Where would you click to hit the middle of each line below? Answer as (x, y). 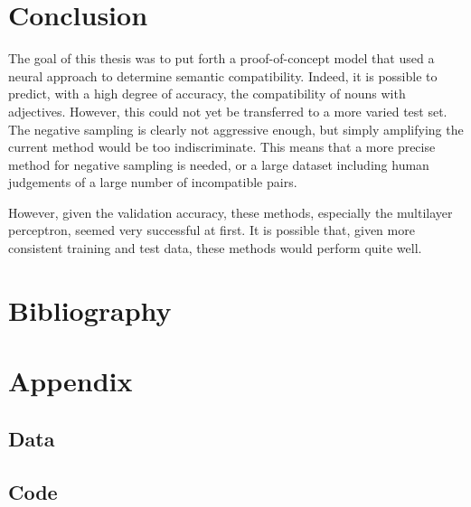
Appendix (71, 381)
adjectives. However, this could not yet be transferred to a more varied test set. (228, 111)
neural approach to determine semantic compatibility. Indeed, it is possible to (223, 75)
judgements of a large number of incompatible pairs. (153, 182)
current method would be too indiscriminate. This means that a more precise (222, 147)
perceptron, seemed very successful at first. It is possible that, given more (212, 230)
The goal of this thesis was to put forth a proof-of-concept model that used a (221, 58)
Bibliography (90, 310)
